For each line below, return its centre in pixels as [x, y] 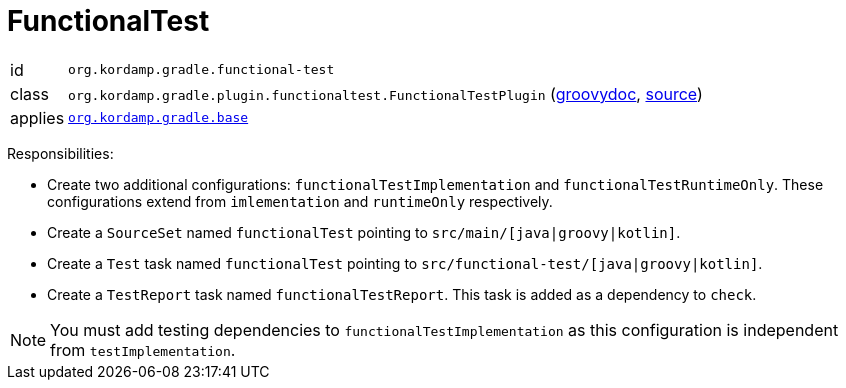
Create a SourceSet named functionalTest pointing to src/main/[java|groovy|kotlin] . [364, 232]
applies [37, 117]
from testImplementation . [143, 349]
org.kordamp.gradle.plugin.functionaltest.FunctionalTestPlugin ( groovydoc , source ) [385, 93]
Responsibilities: [60, 153]
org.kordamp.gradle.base [158, 118]
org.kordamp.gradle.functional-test [201, 70]
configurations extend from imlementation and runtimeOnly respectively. [300, 201]
